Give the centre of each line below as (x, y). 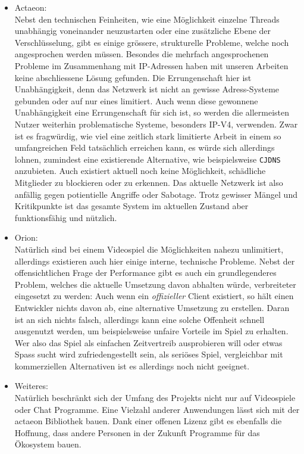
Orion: (26, 237)
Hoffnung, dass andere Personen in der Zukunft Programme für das (137, 432)
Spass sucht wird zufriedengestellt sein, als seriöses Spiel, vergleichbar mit (149, 354)
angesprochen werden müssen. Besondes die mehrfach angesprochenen (142, 54)
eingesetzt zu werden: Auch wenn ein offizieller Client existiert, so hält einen (154, 296)
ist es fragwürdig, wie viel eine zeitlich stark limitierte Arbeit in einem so (148, 136)
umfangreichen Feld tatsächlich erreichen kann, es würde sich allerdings (145, 147)
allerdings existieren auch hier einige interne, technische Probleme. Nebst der (155, 261)
